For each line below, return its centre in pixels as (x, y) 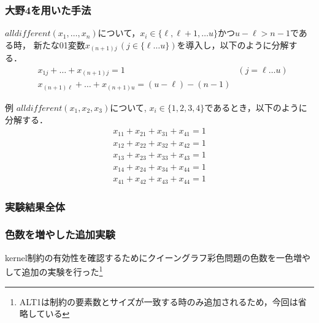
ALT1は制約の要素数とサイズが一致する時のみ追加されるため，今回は (159, 301)
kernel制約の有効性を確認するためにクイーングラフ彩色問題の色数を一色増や (158, 257)
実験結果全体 (35, 206)
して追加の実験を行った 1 (54, 271)
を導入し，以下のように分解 (233, 44)
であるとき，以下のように (256, 108)
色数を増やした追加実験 (60, 234)
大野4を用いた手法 (48, 9)
